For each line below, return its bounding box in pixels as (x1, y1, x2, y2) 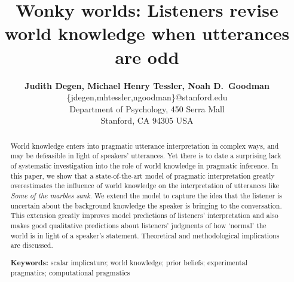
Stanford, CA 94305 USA (100, 114, 194, 127)
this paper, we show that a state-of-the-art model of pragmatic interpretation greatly (10, 170, 275, 180)
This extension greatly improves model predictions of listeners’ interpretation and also (10, 210, 278, 220)
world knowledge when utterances (4, 21, 290, 45)
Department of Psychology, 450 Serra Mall (69, 102, 225, 115)
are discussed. (10, 240, 53, 250)
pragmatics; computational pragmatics (10, 268, 130, 278)
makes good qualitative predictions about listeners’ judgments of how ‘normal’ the (10, 220, 267, 230)
